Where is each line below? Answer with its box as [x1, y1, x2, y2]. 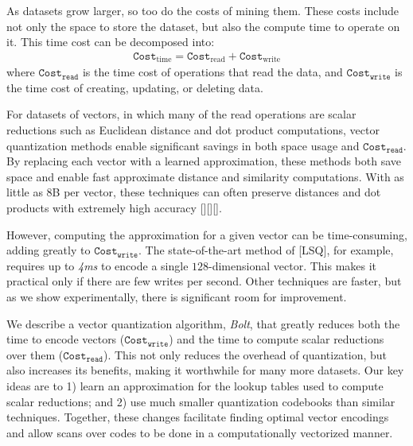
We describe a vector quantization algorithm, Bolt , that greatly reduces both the [6, 315, 400, 332]
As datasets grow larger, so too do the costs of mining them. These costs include [6, 2, 399, 18]
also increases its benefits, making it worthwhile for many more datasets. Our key [6, 362, 404, 378]
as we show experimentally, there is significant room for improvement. [6, 288, 347, 304]
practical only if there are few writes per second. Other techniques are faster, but [6, 273, 402, 289]
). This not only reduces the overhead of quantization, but [103, 346, 388, 363]
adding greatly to [6, 242, 91, 258]
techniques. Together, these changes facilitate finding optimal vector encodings [6, 409, 389, 425]
